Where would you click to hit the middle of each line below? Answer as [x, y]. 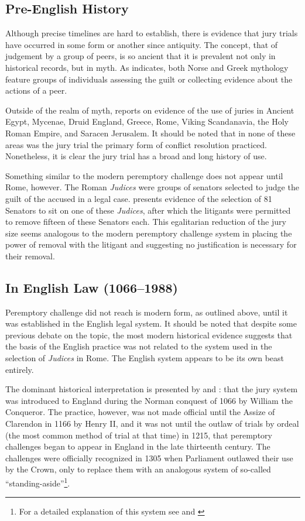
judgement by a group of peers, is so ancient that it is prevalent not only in [140, 56]
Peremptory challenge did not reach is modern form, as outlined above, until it [147, 312]
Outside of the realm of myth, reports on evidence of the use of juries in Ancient [150, 110]
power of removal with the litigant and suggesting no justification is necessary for [151, 244]
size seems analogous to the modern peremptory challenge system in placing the [149, 233]
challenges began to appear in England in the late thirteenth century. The [138, 446]
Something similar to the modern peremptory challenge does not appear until [144, 175]
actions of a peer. [36, 90]
